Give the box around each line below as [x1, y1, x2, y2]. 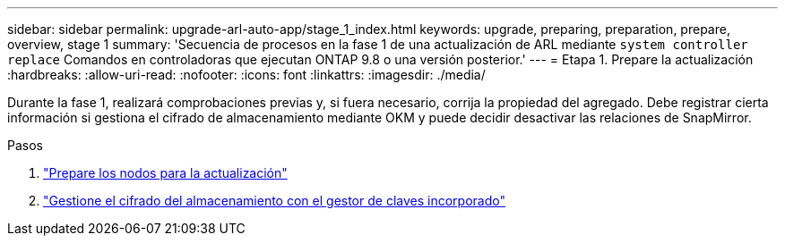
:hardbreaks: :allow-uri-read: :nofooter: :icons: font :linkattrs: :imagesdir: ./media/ [7, 67, 486, 82]
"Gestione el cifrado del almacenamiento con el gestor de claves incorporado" [43, 193, 505, 208]
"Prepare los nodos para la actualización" [43, 165, 288, 180]
